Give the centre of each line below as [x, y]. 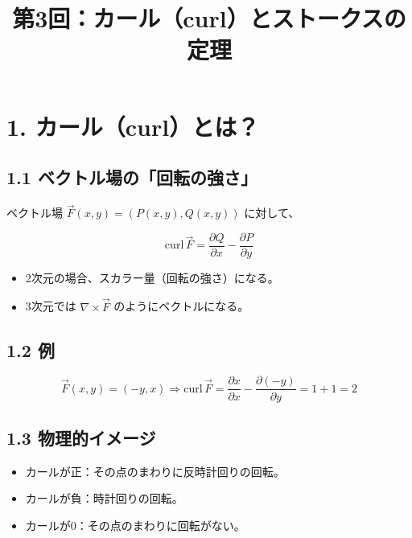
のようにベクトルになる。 [181, 306]
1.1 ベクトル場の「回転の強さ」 [132, 177]
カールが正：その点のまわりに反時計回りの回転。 [155, 471]
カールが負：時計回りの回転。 [104, 498]
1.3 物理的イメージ [81, 437]
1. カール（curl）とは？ [133, 126]
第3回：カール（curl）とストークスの [209, 18]
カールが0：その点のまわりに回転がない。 [135, 525]
